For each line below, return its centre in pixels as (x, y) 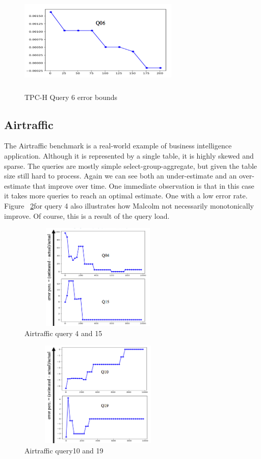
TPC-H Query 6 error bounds (71, 97)
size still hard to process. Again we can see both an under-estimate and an (121, 176)
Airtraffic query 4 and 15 (63, 333)
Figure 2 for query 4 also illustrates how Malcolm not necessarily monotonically (129, 205)
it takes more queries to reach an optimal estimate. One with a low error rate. (126, 196)
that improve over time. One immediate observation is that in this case (143, 185)
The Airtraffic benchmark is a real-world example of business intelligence (118, 146)
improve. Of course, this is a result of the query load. (87, 215)
